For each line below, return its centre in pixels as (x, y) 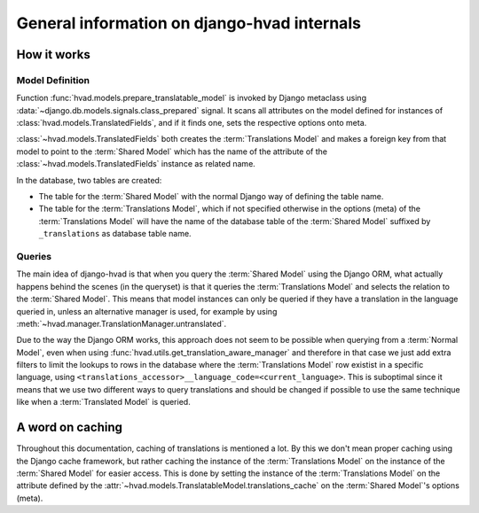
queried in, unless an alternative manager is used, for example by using (147, 311)
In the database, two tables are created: (89, 180)
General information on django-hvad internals (188, 23)
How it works (53, 54)
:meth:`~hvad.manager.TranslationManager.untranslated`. (122, 323)
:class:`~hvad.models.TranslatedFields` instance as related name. (136, 164)
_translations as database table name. (115, 234)
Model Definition (53, 80)
